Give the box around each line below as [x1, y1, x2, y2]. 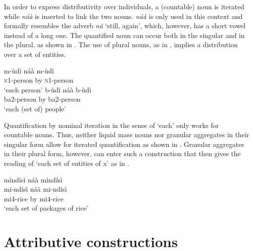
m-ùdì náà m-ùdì [4, 65, 54, 75]
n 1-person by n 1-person [4, 75, 74, 85]
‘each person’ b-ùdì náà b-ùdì [4, 84, 92, 94]
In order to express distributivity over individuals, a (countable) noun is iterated [4, 1, 245, 11]
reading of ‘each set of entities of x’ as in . [4, 158, 129, 168]
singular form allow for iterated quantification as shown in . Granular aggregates [4, 139, 244, 149]
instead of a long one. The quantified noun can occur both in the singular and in [4, 30, 245, 40]
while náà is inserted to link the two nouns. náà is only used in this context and [4, 11, 243, 21]
